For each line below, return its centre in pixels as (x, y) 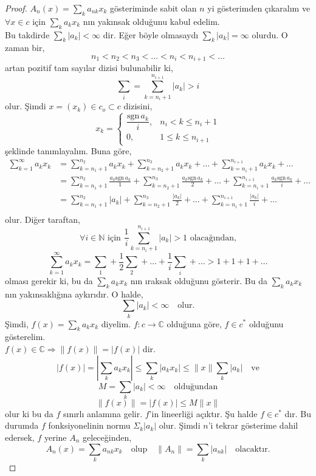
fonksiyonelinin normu (89, 425)
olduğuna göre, (194, 323)
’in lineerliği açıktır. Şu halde (203, 413)
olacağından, (213, 238)
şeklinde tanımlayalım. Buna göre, (68, 151)
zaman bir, (25, 48)
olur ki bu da (29, 413)
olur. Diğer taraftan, (43, 219)
